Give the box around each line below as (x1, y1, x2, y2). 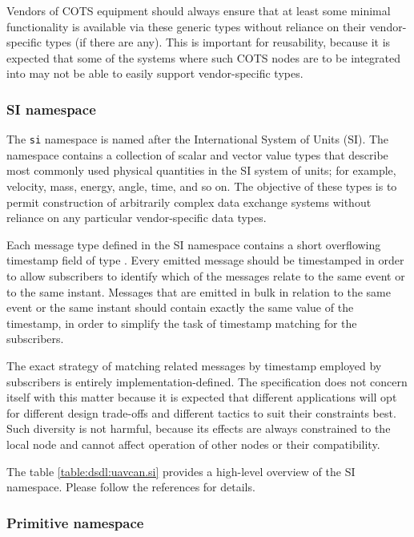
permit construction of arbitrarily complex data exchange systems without (6, 193, 372, 210)
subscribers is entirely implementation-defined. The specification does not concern (6, 373, 408, 390)
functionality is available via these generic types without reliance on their (6, 18, 366, 34)
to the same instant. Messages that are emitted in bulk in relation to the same (6, 283, 391, 300)
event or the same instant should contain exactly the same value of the (6, 299, 354, 316)
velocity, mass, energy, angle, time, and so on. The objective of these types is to (6, 178, 397, 195)
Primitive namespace (6, 512, 144, 532)
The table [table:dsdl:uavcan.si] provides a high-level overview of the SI (6, 462, 356, 479)
